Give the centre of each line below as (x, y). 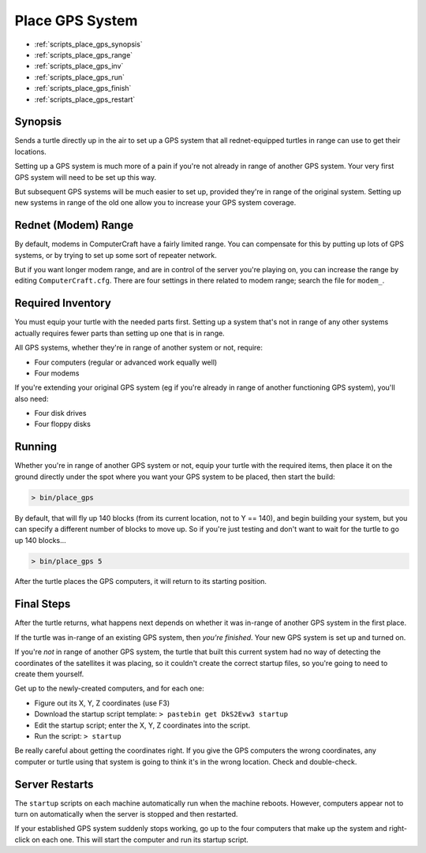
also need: (32, 398)
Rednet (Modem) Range (74, 225)
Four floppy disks (62, 424)
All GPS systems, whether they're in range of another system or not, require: (139, 348)
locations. (30, 152)
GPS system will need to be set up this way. (86, 177)
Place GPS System (76, 21)
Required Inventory (63, 303)
